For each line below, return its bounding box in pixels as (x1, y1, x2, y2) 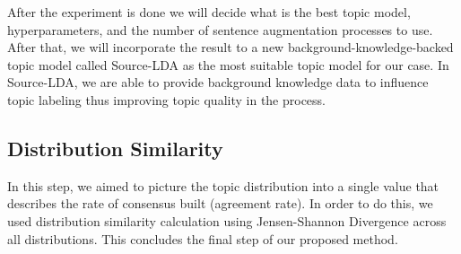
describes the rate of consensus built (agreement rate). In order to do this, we (7, 194, 433, 213)
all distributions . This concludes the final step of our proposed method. (7, 229, 398, 248)
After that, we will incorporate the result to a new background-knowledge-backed (7, 38, 454, 57)
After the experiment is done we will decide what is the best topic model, (7, 3, 411, 21)
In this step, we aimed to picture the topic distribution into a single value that (7, 176, 439, 195)
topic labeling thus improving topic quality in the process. (7, 90, 326, 109)
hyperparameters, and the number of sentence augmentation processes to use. (7, 20, 433, 39)
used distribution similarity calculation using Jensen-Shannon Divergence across (7, 211, 447, 230)
